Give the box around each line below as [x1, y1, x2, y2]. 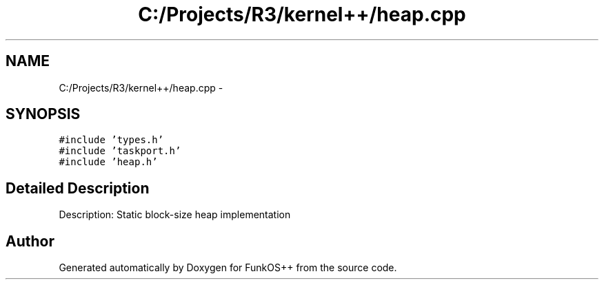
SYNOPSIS [6, 105, 81, 123]
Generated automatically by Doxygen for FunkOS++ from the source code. [59, 262, 397, 274]
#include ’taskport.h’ [59, 145, 181, 157]
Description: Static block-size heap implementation [59, 209, 291, 221]
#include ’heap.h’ [59, 156, 158, 168]
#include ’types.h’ [59, 134, 164, 146]
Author [6, 232, 54, 250]
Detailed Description [6, 179, 150, 197]
